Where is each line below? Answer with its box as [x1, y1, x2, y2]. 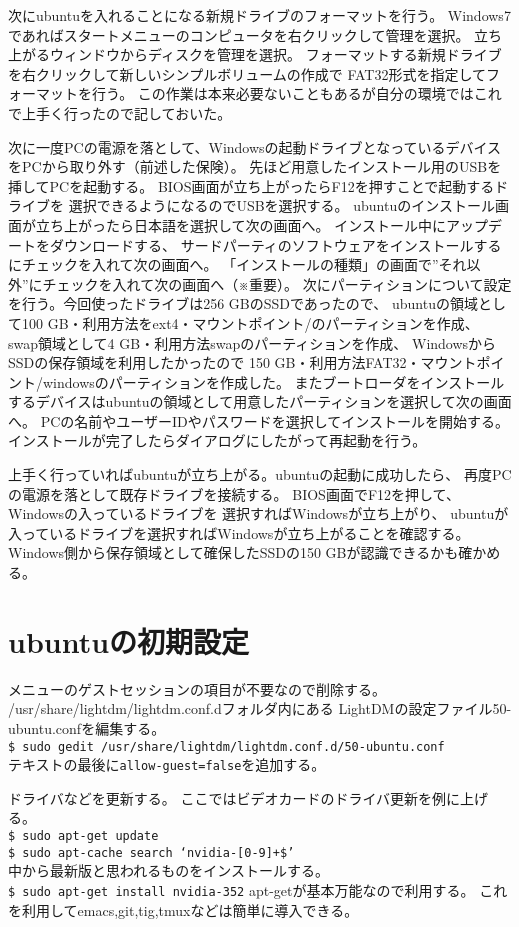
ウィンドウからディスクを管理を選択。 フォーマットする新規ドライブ [49, 44, 502, 65]
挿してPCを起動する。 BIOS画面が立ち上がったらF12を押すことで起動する [8, 175, 495, 196]
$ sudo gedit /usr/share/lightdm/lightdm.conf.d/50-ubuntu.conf [8, 739, 445, 754]
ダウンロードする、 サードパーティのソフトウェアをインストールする [49, 234, 502, 255]
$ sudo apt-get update [8, 829, 159, 844]
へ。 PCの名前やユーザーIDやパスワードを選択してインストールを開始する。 [8, 410, 510, 431]
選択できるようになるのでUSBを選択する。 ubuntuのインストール [68, 195, 495, 216]
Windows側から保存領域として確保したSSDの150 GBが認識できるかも [8, 542, 459, 563]
